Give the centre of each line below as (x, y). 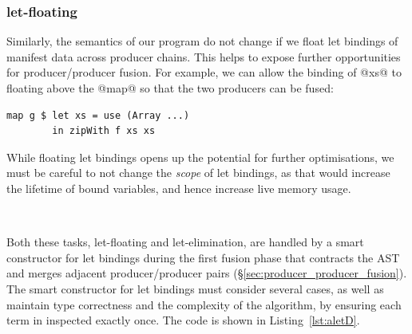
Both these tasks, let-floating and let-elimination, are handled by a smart (185, 242)
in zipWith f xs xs (104, 131)
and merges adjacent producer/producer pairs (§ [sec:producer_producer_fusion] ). (207, 273)
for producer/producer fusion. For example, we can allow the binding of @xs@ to (204, 72)
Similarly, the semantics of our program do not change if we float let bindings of (202, 41)
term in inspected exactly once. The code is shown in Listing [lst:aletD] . (183, 320)
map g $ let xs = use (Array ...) (98, 115)
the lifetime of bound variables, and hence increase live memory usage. (179, 188)
